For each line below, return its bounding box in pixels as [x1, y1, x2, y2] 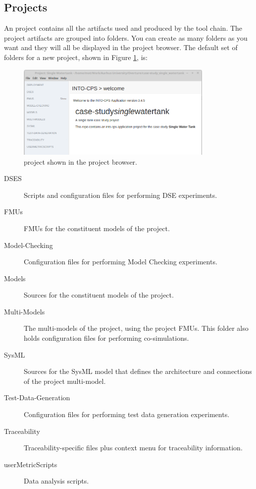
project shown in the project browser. [24, 156, 137, 167]
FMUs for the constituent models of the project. [24, 223, 170, 233]
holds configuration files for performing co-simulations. [24, 333, 189, 343]
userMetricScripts [4, 459, 57, 469]
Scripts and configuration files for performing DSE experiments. [24, 189, 217, 200]
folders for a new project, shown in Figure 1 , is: [4, 52, 148, 62]
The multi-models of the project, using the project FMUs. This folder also [24, 323, 249, 333]
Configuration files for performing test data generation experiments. [24, 409, 230, 420]
